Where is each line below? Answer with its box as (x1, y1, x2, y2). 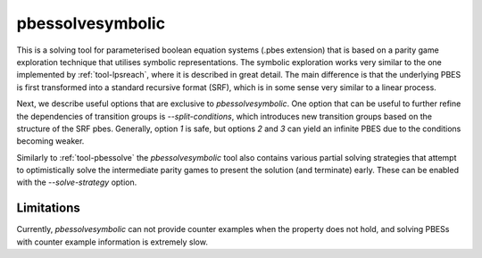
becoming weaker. (16, 136, 85, 146)
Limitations (16, 201, 80, 216)
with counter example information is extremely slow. (16, 237, 209, 247)
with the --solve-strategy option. (16, 177, 137, 187)
